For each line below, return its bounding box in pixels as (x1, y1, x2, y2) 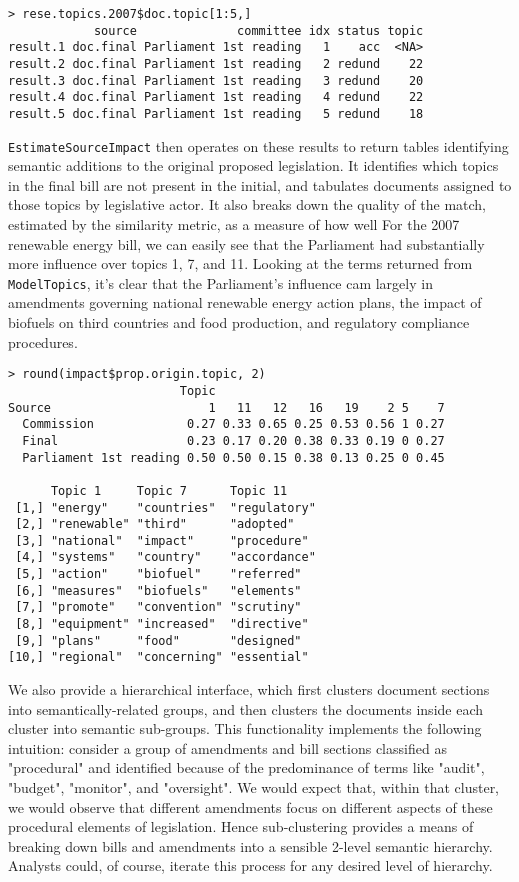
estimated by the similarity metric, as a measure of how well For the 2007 (8, 214, 460, 235)
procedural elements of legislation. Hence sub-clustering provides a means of (8, 816, 474, 837)
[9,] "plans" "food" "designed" (15, 633, 302, 648)
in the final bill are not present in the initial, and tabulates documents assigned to (8, 174, 512, 195)
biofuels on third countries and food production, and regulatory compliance (8, 312, 470, 333)
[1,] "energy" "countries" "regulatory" (15, 500, 316, 515)
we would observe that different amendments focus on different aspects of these (8, 796, 493, 817)
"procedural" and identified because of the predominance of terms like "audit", (8, 757, 485, 778)
